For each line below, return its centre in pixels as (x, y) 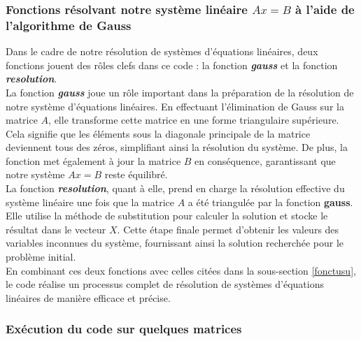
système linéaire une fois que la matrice (90, 202)
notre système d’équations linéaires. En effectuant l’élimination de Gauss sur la (175, 106)
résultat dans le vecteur (56, 229)
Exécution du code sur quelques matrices (124, 329)
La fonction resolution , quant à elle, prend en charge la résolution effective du (175, 188)
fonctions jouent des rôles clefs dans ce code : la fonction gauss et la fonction (172, 65)
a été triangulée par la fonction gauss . (270, 202)
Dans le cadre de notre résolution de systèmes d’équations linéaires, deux (162, 51)
